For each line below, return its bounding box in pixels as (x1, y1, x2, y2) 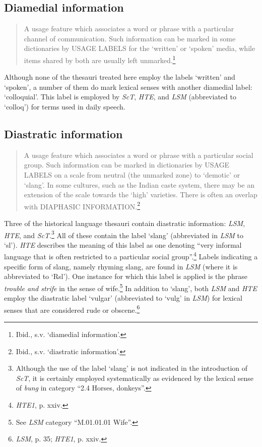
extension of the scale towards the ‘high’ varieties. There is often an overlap (24, 189, 257, 200)
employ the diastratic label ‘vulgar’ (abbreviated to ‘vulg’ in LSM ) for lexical (4, 293, 242, 303)
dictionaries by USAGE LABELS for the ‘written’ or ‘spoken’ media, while (24, 43, 255, 53)
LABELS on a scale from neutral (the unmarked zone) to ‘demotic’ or (24, 170, 240, 180)
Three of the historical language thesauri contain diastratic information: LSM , (4, 218, 245, 229)
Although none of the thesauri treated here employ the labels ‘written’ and (4, 72, 235, 82)
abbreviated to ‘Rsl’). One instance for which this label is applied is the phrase (4, 271, 248, 282)
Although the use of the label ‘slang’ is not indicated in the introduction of (16, 363, 248, 373)
